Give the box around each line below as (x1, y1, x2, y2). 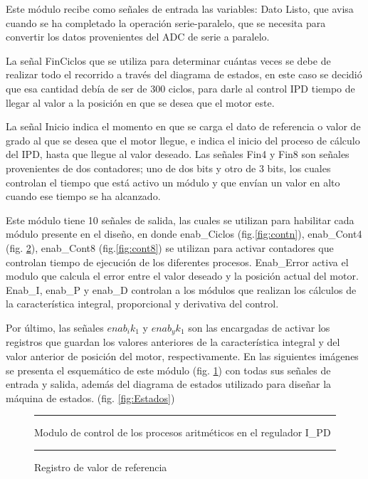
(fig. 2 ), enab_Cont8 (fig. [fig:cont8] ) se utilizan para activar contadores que (6, 240, 334, 255)
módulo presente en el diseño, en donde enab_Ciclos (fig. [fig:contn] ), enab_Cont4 (6, 226, 362, 241)
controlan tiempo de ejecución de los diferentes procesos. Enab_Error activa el (6, 254, 349, 269)
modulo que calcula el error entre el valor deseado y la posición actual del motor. (6, 268, 359, 283)
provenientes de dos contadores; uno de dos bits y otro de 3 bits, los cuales (6, 160, 331, 175)
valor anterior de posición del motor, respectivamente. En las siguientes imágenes (6, 348, 359, 363)
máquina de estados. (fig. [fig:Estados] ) (6, 390, 175, 405)
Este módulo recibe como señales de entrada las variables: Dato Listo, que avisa (6, 1, 354, 16)
